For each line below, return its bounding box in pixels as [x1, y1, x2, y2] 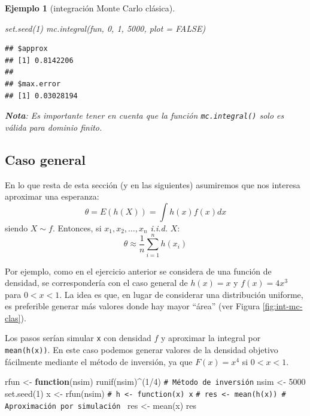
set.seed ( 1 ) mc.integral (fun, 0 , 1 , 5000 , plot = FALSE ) [5, 22, 206, 34]
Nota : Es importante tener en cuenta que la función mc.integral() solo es [5, 109, 284, 122]
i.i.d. [150, 221, 168, 234]
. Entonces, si [52, 221, 102, 234]
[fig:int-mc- [262, 300, 303, 312]
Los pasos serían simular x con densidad [5, 331, 151, 344]
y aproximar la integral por [160, 331, 261, 344]
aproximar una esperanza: [5, 190, 99, 203]
